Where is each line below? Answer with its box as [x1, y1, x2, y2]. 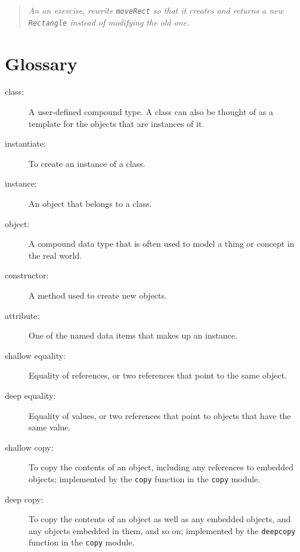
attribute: [5, 309, 40, 321]
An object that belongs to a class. [29, 197, 152, 209]
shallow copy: [5, 441, 54, 453]
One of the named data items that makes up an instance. [29, 329, 237, 342]
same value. [29, 421, 71, 433]
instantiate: [5, 137, 46, 150]
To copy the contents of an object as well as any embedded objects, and [29, 513, 291, 525]
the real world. [29, 249, 82, 261]
